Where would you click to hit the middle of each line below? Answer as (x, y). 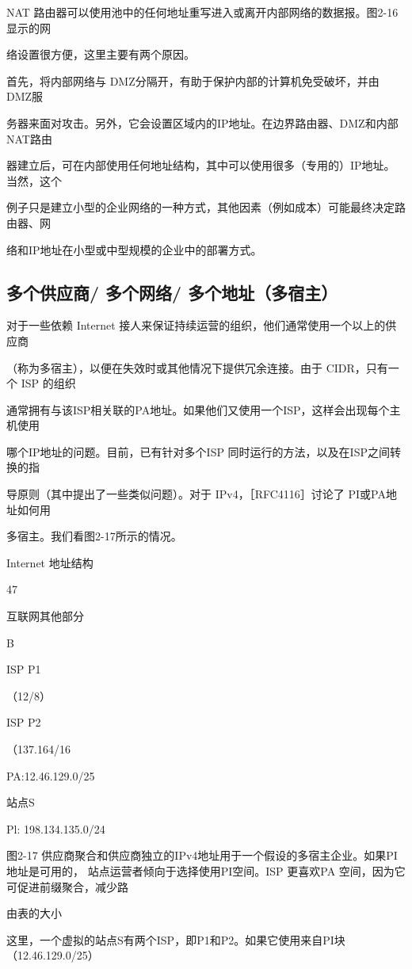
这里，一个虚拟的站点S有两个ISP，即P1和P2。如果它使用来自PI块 (176, 939)
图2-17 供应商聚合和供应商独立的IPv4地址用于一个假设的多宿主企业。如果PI (202, 855)
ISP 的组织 (48, 383)
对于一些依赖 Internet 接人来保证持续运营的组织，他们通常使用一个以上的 (196, 325)
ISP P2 (24, 722)
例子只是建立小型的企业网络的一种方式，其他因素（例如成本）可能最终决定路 (206, 207)
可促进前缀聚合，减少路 (67, 886)
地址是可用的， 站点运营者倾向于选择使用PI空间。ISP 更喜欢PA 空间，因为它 (206, 870)
